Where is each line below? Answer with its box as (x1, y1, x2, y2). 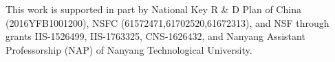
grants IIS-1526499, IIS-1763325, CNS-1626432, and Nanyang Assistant (6, 29, 305, 43)
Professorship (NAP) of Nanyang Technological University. (6, 42, 252, 56)
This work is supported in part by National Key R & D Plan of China (6, 2, 301, 16)
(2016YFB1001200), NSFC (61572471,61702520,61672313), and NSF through (6, 15, 329, 30)
